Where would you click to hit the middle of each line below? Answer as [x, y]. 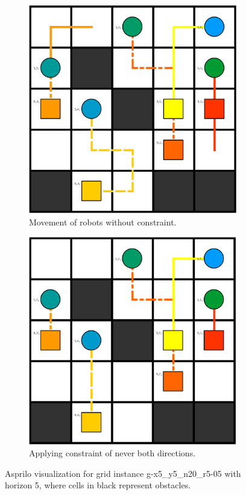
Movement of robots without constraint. [103, 222]
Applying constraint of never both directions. [112, 453]
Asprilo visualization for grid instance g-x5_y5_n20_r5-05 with [123, 473]
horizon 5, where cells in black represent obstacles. [98, 485]
